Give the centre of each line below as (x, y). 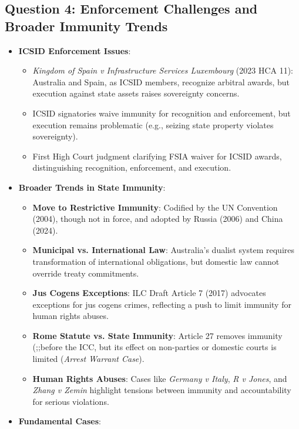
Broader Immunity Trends (86, 26)
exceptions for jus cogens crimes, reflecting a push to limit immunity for (162, 304)
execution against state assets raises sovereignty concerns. (136, 93)
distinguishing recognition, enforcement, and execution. (132, 167)
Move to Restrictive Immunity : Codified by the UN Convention (155, 207)
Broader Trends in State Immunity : (92, 187)
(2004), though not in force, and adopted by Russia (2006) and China (158, 219)
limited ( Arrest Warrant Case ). (88, 359)
